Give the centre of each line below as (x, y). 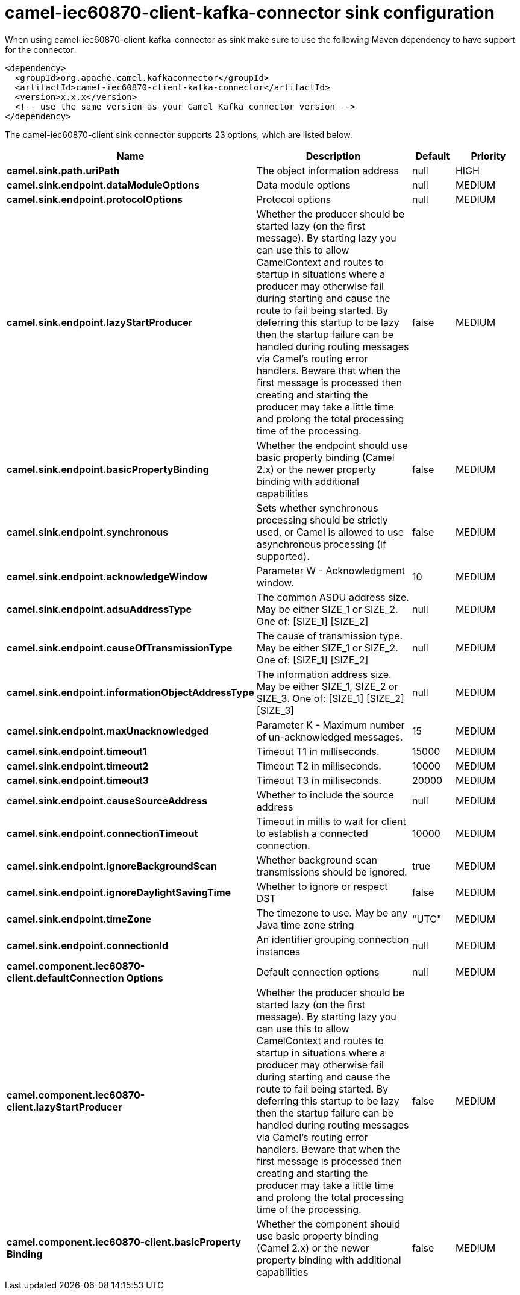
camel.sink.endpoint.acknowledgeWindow (107, 576)
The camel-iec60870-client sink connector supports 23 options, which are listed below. (179, 134)
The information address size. (324, 674)
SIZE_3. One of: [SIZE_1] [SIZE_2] (330, 698)
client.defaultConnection (65, 978)
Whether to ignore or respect (322, 886)
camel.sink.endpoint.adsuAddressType (99, 609)
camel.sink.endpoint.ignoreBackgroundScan (112, 866)
